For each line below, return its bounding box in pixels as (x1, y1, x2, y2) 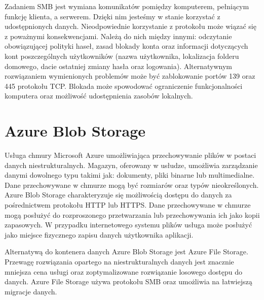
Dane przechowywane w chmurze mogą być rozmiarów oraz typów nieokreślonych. (5, 179, 259, 190)
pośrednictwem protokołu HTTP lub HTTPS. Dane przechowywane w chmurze (5, 199, 251, 210)
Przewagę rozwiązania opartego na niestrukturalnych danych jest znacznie (5, 256, 234, 266)
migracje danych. (5, 286, 57, 296)
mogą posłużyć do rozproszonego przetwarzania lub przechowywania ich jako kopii (5, 209, 260, 220)
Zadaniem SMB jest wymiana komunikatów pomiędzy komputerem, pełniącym (5, 1, 249, 11)
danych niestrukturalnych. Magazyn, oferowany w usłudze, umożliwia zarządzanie (5, 159, 258, 170)
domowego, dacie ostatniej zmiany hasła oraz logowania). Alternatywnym (5, 60, 233, 71)
